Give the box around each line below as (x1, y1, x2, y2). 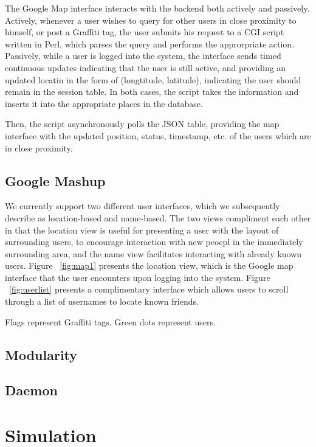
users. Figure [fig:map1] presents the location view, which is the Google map (5, 259, 294, 272)
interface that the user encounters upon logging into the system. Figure (5, 271, 270, 283)
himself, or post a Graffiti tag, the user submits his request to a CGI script (5, 26, 284, 38)
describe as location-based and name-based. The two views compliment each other (5, 211, 311, 224)
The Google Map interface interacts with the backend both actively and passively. (5, 2, 310, 14)
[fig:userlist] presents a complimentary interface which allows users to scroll (9, 283, 289, 296)
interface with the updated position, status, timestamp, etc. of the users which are (5, 129, 311, 142)
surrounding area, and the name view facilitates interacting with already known (5, 247, 302, 260)
